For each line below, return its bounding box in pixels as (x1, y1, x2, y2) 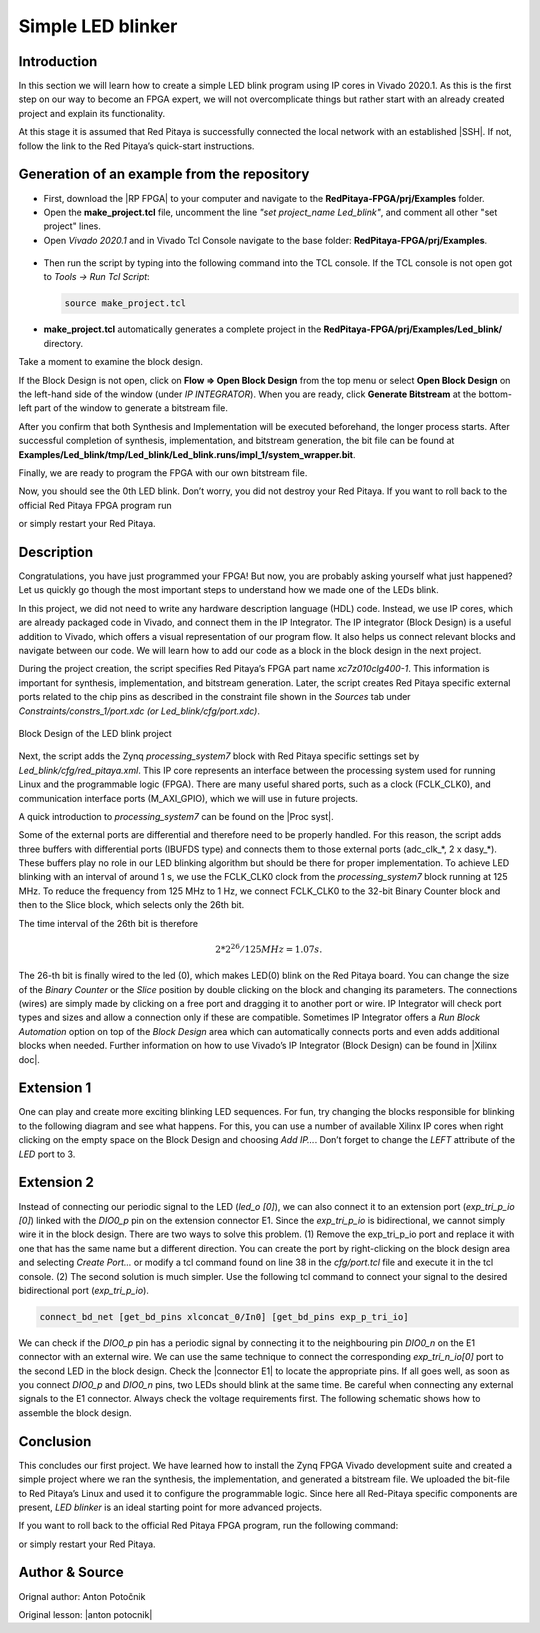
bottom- (478, 388, 512, 400)
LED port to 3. (18, 1148, 76, 1160)
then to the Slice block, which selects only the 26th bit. (18, 899, 245, 911)
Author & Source (18, 1564, 124, 1581)
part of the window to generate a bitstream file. (33, 402, 229, 414)
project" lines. (43, 220, 102, 232)
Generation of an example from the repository (18, 166, 310, 183)
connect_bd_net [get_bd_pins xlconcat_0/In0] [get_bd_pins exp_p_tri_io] (39, 1311, 409, 1322)
